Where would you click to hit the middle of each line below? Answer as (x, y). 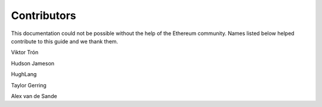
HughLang (24, 74)
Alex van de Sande (34, 96)
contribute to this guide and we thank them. (65, 41)
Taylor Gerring (29, 85)
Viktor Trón (25, 52)
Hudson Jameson (33, 63)
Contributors (44, 15)
